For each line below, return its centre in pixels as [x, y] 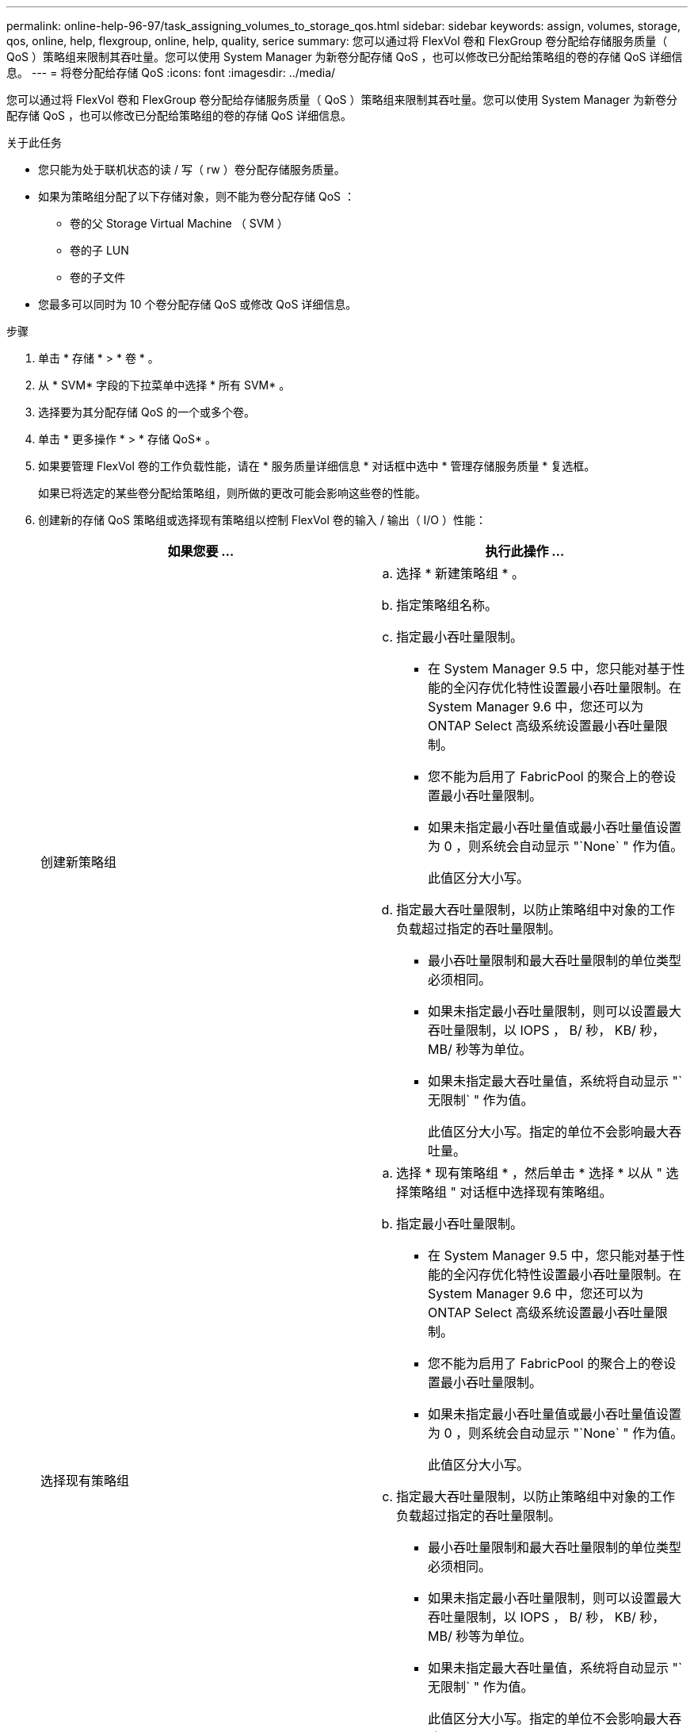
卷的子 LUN [99, 250]
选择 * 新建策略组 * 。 [461, 573]
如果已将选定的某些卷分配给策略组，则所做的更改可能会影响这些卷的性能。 [232, 493]
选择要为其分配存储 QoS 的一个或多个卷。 [147, 412]
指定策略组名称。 [447, 605]
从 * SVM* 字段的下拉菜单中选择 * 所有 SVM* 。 [164, 385]
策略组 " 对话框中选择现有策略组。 [511, 1192]
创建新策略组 [79, 862]
